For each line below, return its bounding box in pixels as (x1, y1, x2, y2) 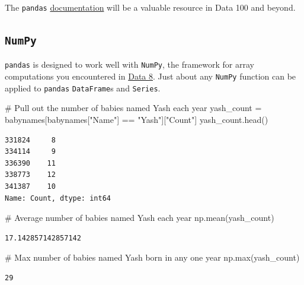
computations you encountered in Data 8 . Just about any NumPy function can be (5, 70, 296, 83)
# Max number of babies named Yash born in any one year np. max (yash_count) (5, 251, 300, 264)
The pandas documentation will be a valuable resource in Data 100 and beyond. (5, 1, 296, 13)
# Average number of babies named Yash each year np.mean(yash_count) (5, 211, 274, 224)
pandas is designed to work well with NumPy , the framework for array (5, 58, 254, 71)
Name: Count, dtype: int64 (5, 194, 111, 202)
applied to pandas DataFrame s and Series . (5, 81, 161, 94)
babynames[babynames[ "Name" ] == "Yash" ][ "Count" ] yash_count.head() (5, 113, 268, 125)
